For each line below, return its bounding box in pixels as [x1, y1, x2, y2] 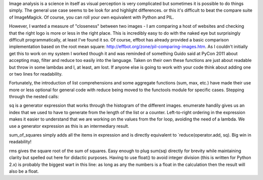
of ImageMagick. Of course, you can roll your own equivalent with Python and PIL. [9, 14, 174, 20]
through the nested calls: [9, 94, 59, 100]
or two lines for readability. [9, 71, 63, 77]
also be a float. [9, 168, 39, 174]
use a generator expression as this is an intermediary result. [9, 123, 129, 129]
